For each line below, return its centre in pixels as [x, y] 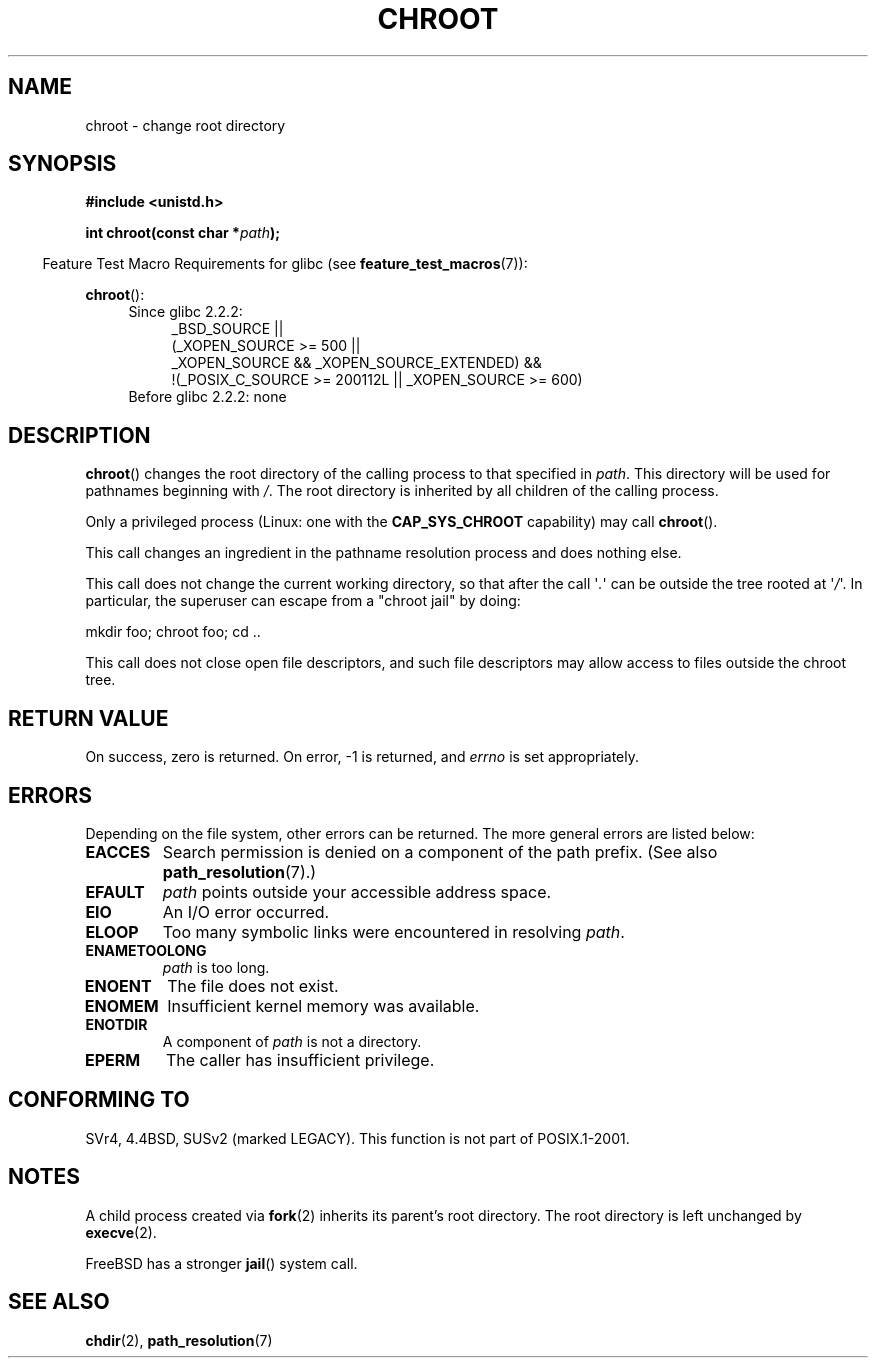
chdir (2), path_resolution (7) [179, 1340]
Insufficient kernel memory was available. [323, 1005]
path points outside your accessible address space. [357, 891]
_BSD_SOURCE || [227, 329]
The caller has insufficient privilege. [300, 1059]
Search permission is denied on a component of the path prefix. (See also [440, 851]
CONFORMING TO [99, 1100]
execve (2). [121, 1232]
